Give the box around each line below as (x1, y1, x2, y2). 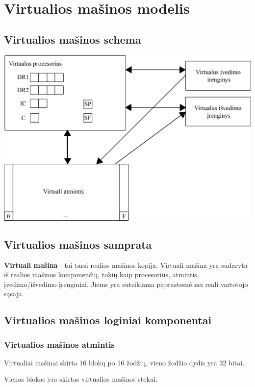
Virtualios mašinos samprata (4, 236, 152, 252)
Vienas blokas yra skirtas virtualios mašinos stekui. (4, 374, 158, 384)
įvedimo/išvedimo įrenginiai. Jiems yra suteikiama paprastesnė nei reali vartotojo (4, 279, 248, 289)
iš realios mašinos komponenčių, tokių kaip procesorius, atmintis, (4, 269, 199, 280)
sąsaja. (4, 288, 24, 299)
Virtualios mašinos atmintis (4, 338, 115, 350)
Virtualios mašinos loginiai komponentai (4, 312, 212, 328)
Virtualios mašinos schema (4, 31, 141, 47)
